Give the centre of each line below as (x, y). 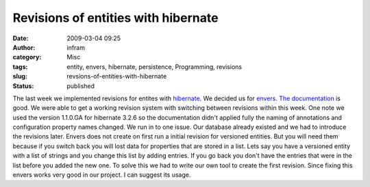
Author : (24, 47)
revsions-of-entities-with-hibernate (117, 76)
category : (27, 57)
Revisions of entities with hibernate (115, 18)
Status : (23, 86)
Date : (21, 38)
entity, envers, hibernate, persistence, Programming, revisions (155, 67)
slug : (20, 76)
